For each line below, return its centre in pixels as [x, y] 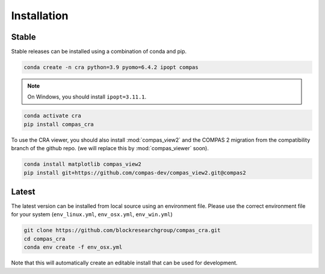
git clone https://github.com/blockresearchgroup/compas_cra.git [122, 230]
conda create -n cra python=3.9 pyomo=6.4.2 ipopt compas [111, 67]
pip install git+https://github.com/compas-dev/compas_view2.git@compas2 [135, 172]
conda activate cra [52, 116]
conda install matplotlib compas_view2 [82, 164]
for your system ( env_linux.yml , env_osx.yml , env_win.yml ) [92, 215]
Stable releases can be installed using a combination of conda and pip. [99, 52]
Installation [40, 16]
